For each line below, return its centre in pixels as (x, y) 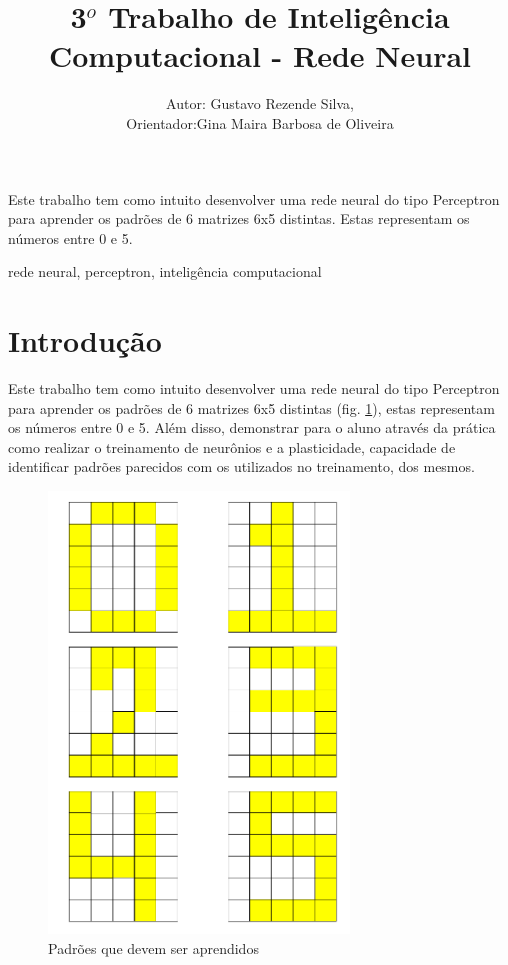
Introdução (85, 340)
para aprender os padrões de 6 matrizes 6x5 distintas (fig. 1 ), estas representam (251, 407)
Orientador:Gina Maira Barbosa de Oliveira (260, 122)
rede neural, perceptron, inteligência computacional (165, 271)
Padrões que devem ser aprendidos (153, 947)
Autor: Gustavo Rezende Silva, (260, 103)
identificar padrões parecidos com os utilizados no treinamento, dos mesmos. (241, 466)
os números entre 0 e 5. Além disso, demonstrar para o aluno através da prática (252, 427)
